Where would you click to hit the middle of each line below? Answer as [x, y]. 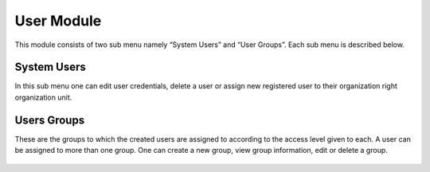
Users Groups [50, 120]
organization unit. [43, 97]
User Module [58, 21]
